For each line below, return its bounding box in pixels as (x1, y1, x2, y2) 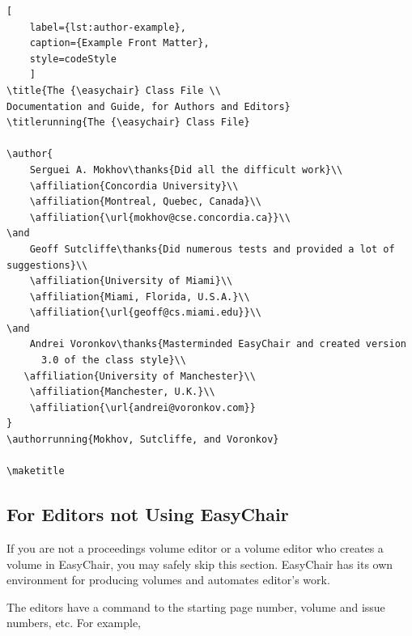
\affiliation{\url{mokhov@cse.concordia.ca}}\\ (29, 211, 291, 223)
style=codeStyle (29, 53, 117, 65)
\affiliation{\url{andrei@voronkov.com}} (29, 401, 256, 413)
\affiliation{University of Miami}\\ (29, 275, 233, 287)
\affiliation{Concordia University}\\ (29, 180, 239, 192)
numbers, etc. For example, (6, 614, 142, 631)
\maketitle (6, 465, 65, 477)
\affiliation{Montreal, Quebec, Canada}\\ (29, 196, 261, 208)
